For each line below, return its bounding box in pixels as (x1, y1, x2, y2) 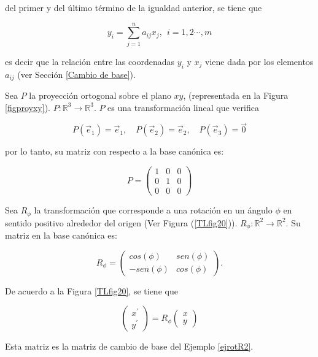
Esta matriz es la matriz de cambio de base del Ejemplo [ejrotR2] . (5, 340, 254, 353)
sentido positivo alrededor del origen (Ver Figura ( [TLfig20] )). (5, 216, 238, 229)
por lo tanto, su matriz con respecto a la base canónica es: (5, 145, 224, 158)
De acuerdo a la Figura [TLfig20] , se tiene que (5, 284, 178, 297)
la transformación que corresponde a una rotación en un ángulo (34, 204, 273, 217)
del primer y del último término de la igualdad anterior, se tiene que (5, 1, 262, 13)
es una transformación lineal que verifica (107, 101, 259, 113)
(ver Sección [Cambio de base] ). (17, 67, 136, 80)
